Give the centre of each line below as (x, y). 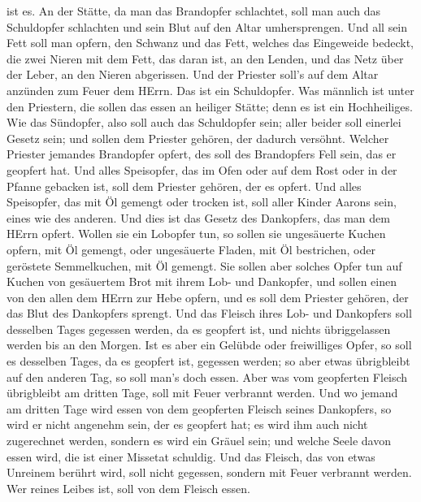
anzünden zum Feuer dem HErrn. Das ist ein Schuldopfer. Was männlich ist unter (210, 90)
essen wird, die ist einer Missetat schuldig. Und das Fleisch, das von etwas (191, 456)
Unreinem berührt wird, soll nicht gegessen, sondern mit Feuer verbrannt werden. (209, 472)
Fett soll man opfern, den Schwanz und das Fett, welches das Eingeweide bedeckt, (210, 43)
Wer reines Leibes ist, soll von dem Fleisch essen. (129, 488)
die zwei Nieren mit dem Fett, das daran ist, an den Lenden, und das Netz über (205, 58)
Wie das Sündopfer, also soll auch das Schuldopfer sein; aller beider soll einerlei (204, 122)
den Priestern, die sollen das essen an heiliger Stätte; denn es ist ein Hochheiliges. (210, 106)
